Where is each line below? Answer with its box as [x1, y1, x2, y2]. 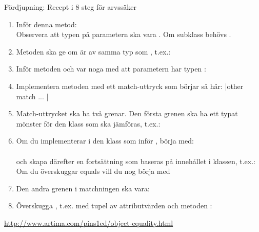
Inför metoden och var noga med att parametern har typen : [16, 63, 206, 74]
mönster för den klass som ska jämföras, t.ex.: [16, 118, 161, 129]
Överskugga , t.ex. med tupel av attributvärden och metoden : [16, 200, 212, 211]
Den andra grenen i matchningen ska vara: [16, 183, 150, 193]
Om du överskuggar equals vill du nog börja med [16, 166, 170, 176]
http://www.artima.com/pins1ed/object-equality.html [4, 217, 173, 228]
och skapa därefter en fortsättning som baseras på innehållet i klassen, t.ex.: [16, 155, 255, 166]
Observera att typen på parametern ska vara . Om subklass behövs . [16, 29, 231, 40]
